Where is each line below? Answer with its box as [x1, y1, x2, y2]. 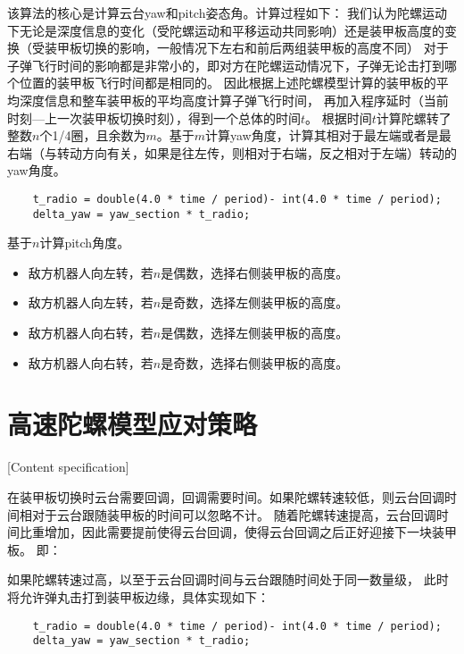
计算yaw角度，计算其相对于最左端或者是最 [205, 126, 452, 145]
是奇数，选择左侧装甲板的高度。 [161, 293, 349, 312]
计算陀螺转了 [376, 108, 452, 127]
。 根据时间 [305, 108, 372, 127]
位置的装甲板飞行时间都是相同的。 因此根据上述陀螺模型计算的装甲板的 [19, 73, 436, 92]
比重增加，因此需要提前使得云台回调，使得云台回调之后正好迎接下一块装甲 [19, 523, 457, 541]
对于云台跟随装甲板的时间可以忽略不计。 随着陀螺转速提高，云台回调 [31, 505, 436, 524]
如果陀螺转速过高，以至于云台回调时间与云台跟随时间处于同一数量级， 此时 [7, 570, 449, 589]
